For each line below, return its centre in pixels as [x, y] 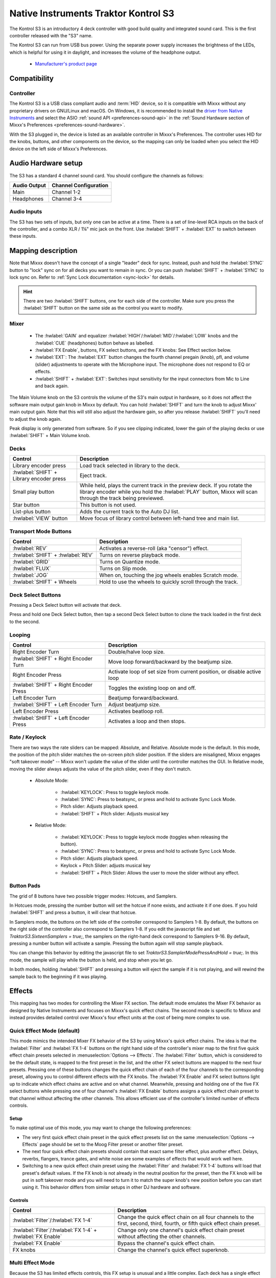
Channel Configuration [80, 185]
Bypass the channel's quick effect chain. [167, 1243]
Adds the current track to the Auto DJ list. [130, 512]
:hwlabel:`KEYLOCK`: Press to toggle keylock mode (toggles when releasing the [144, 837]
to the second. [25, 622]
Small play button [33, 492]
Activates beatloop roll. [136, 711]
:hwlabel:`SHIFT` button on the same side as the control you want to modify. [103, 308]
